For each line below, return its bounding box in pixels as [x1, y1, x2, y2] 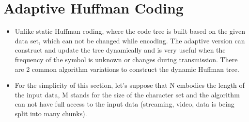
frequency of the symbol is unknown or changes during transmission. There [15, 54, 238, 64]
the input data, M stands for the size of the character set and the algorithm [15, 89, 240, 99]
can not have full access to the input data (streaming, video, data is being [15, 99, 234, 109]
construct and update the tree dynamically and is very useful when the [15, 45, 226, 55]
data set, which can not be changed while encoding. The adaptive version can [15, 35, 245, 45]
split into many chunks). [15, 108, 87, 118]
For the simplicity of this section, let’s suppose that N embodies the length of [15, 80, 245, 90]
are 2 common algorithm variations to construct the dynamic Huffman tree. [15, 64, 239, 74]
